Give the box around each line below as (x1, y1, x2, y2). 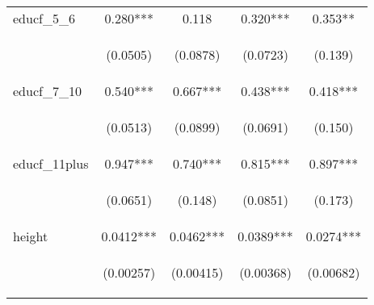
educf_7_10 (13, 81, 82, 100)
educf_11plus (13, 154, 89, 173)
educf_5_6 (13, 9, 75, 27)
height (13, 227, 48, 245)
